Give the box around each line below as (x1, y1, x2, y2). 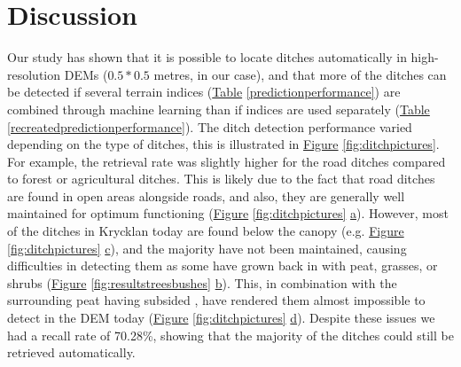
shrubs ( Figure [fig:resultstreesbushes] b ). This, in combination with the (7, 273, 397, 292)
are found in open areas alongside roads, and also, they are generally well (7, 186, 405, 205)
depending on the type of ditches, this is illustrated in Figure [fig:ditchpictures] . (7, 135, 440, 153)
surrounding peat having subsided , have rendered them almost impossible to (7, 291, 426, 309)
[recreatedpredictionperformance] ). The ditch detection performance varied (7, 117, 412, 136)
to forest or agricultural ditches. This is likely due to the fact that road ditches (7, 169, 435, 188)
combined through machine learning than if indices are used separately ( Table (7, 99, 430, 118)
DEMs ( (64, 65, 108, 83)
